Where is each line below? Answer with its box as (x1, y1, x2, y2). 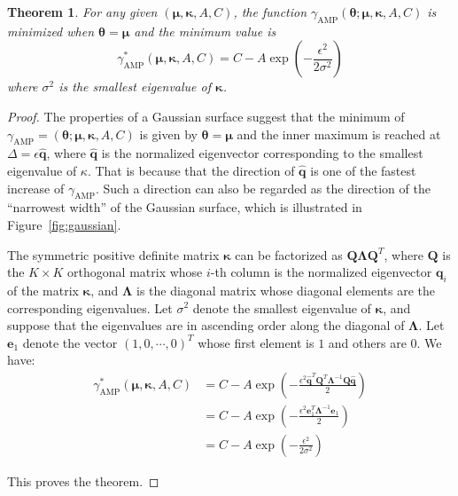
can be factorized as (235, 245, 343, 264)
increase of (7, 178, 65, 197)
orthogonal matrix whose (67, 263, 203, 281)
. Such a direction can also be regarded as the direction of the (96, 178, 431, 197)
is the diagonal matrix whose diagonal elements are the (136, 280, 436, 299)
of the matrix (7, 280, 79, 299)
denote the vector (22, 333, 118, 351)
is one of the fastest (310, 161, 416, 179)
